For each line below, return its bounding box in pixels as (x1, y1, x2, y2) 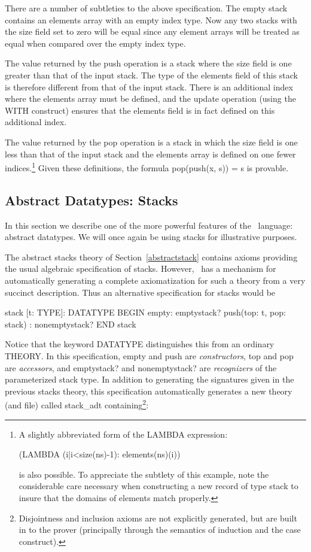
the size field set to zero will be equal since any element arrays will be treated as (5, 25, 300, 38)
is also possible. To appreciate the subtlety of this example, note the (19, 468, 269, 480)
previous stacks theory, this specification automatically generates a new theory (5, 384, 292, 397)
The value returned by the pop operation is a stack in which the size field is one (5, 135, 298, 148)
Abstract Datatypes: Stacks (5, 190, 178, 209)
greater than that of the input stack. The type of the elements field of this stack (5, 68, 298, 81)
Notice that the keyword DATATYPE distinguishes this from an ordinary (5, 338, 275, 350)
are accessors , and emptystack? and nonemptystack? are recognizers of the (5, 361, 277, 374)
